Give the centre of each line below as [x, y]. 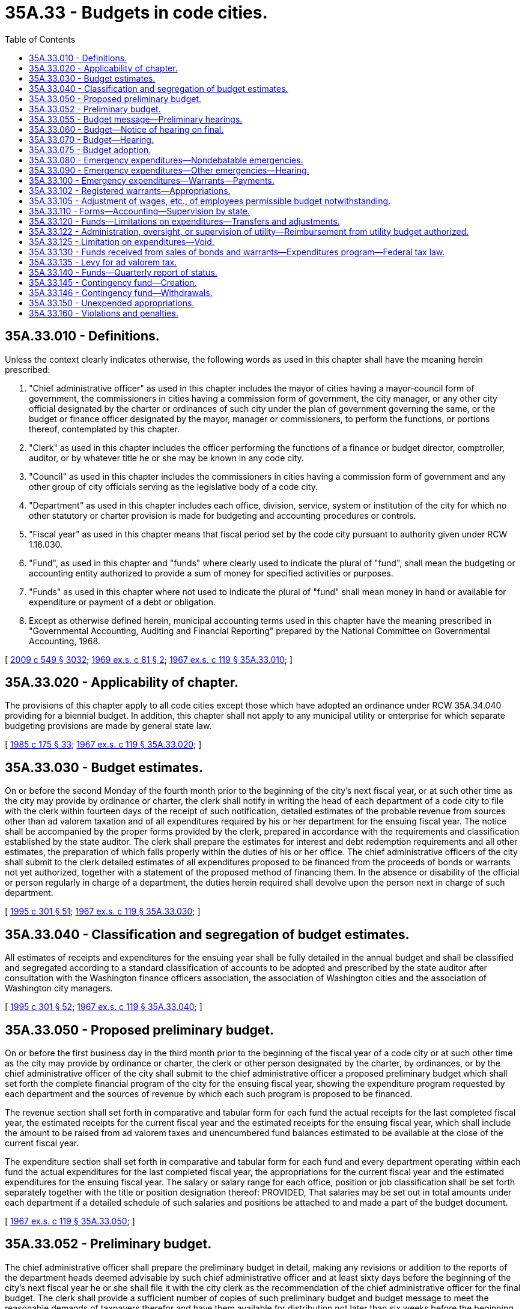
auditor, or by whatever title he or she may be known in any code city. [166, 458]
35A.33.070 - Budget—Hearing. [91, 139]
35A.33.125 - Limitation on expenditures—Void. [122, 241]
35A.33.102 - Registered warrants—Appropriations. [130, 190]
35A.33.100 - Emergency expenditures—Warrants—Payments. [152, 180]
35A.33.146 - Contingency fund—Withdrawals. [121, 292]
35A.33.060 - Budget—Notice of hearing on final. [126, 129]
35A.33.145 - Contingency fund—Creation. [113, 282]
